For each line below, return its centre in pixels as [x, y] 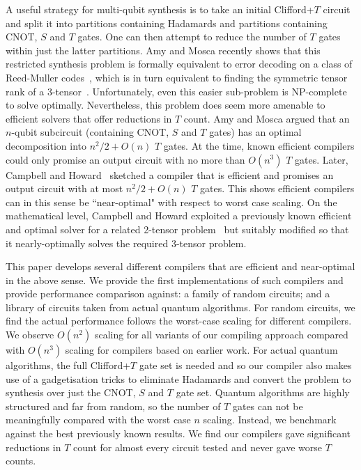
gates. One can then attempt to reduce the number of [192, 37]
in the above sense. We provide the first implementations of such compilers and [175, 280]
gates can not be [268, 406]
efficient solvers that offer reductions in [89, 118]
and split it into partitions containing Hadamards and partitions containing [167, 23]
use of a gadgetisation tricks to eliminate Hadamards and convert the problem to [178, 378]
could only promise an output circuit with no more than [125, 159]
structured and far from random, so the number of [113, 406]
